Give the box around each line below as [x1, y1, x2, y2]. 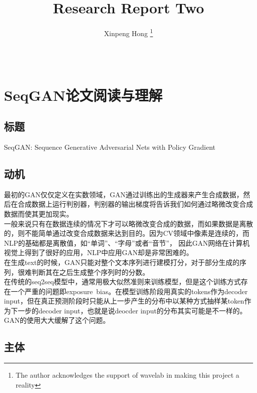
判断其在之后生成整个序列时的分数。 [31, 266, 149, 277]
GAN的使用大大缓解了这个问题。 [4, 315, 110, 325]
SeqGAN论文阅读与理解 [4, 85, 163, 105]
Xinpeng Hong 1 [104, 27, 153, 38]
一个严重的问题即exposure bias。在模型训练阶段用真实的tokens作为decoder [10, 286, 248, 296]
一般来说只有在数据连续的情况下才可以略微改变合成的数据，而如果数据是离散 [4, 218, 253, 228]
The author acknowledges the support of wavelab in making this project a [15, 370, 240, 380]
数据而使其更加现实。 [4, 208, 73, 218]
